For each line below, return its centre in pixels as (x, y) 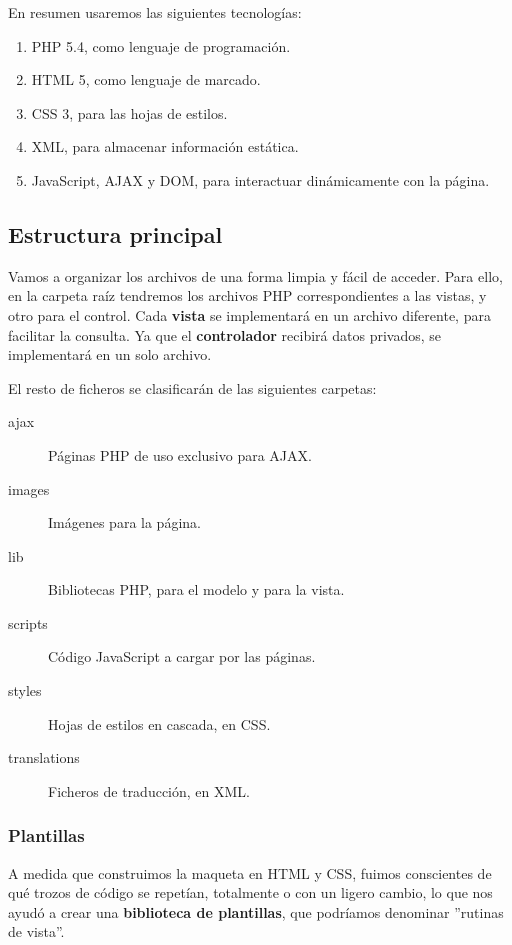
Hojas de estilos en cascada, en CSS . (159, 723)
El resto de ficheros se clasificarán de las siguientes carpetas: (192, 387)
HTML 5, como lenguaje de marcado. (146, 79)
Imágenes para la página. (124, 522)
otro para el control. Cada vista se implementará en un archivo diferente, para (249, 314)
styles (25, 690)
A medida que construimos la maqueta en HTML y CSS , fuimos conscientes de (250, 872)
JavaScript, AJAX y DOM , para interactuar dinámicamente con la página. (260, 179)
